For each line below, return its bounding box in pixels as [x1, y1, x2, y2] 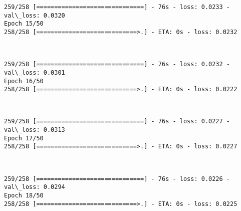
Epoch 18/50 [4, 191, 44, 199]
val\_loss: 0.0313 [4, 126, 65, 134]
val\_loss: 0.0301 [4, 69, 65, 76]
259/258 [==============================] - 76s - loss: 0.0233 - [4, 4, 230, 11]
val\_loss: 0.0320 [4, 12, 65, 19]
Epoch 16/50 [4, 77, 44, 85]
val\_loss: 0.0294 [4, 183, 65, 191]
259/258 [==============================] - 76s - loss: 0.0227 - [4, 118, 230, 125]
